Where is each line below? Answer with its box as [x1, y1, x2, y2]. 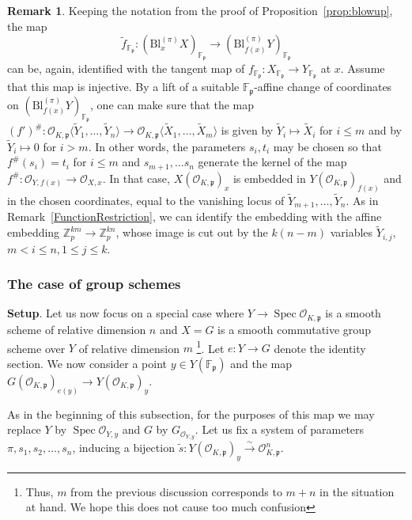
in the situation [319, 483, 395, 499]
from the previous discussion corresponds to [70, 483, 282, 499]
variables [330, 224, 373, 241]
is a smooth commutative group [217, 321, 371, 337]
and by [368, 122, 402, 139]
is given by [221, 122, 274, 139]
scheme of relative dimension [7, 321, 146, 337]
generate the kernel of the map [198, 154, 347, 170]
